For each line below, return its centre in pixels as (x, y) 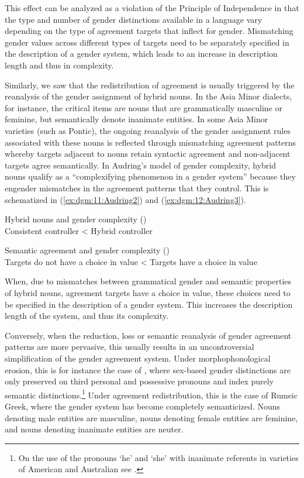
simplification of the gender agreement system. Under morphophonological (138, 358)
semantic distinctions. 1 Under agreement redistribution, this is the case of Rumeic (151, 394)
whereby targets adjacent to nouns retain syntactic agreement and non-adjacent (148, 154)
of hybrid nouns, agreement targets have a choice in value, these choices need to (148, 293)
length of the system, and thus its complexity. (87, 316)
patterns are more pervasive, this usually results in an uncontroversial (129, 347)
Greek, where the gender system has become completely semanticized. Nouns (143, 406)
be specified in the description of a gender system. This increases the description (149, 304)
